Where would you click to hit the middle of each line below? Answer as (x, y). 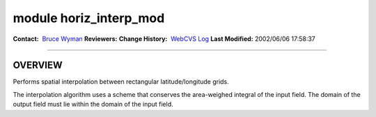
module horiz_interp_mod (89, 18)
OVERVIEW (38, 65)
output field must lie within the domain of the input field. (93, 105)
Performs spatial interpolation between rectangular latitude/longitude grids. (121, 82)
